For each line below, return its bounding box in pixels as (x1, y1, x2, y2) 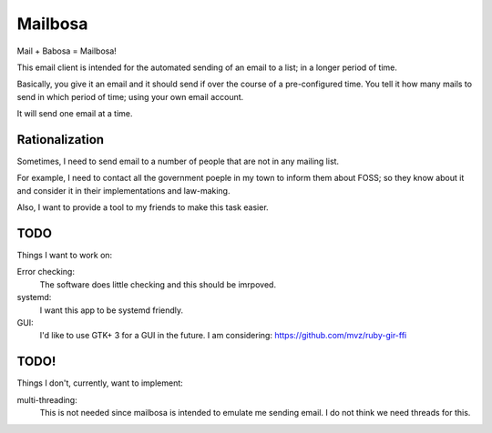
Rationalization (16, 132, 105, 147)
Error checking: (16, 267, 75, 277)
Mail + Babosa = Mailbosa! (16, 45, 118, 56)
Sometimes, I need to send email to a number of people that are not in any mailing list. (16, 156, 340, 167)
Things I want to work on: (16, 250, 113, 261)
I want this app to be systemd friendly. (39, 305, 184, 316)
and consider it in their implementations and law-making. (16, 185, 231, 196)
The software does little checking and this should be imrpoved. (39, 278, 277, 290)
